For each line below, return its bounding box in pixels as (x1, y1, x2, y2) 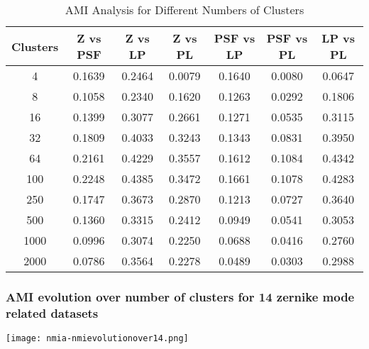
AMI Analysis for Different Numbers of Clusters (65, 1, 304, 18)
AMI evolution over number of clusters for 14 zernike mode (6, 287, 355, 305)
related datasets (6, 304, 99, 321)
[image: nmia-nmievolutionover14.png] (6, 333, 189, 344)
